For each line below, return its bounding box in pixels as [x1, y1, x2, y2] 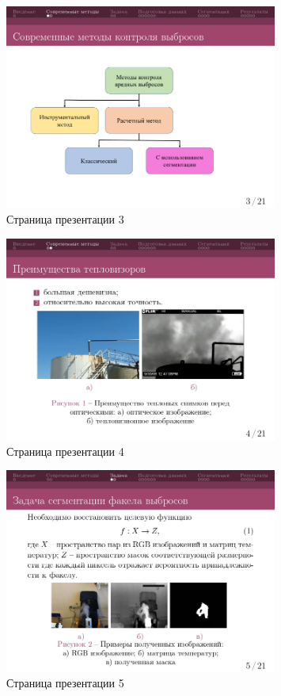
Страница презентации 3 [6, 210, 124, 227]
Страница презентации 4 [6, 442, 124, 459]
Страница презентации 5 [6, 675, 124, 691]
